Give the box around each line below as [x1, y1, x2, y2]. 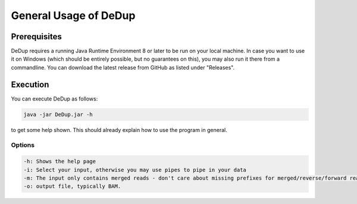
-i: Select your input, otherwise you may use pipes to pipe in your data [23, 167, 247, 173]
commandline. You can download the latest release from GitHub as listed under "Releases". [11, 64, 235, 71]
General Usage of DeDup [11, 9, 136, 22]
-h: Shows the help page [23, 158, 96, 165]
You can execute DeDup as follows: [11, 95, 98, 102]
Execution [11, 79, 49, 89]
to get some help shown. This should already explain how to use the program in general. [11, 126, 227, 133]
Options [11, 141, 35, 149]
